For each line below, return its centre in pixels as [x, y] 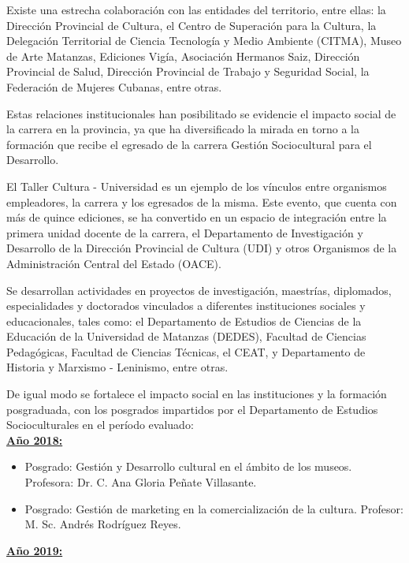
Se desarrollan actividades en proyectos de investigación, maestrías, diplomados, [199, 290]
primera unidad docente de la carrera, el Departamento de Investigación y [185, 232]
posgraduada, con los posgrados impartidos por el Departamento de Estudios [192, 409]
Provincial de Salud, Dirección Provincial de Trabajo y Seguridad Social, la [188, 71]
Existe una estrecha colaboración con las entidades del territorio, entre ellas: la [196, 9]
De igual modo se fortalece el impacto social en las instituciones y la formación [197, 394]
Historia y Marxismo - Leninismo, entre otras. [117, 367]
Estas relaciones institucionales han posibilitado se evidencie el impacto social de [201, 113]
